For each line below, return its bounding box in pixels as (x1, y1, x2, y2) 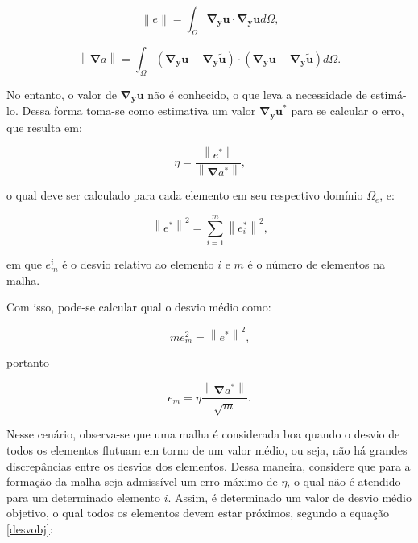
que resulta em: (6, 118, 82, 135)
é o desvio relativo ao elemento (62, 256, 214, 273)
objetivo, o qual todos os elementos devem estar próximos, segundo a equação (6, 504, 389, 521)
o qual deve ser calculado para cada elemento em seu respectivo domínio (6, 187, 363, 204)
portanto (6, 354, 49, 371)
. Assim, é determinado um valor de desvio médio (168, 488, 412, 505)
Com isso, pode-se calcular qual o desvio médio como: (6, 298, 271, 315)
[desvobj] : (6, 520, 53, 537)
